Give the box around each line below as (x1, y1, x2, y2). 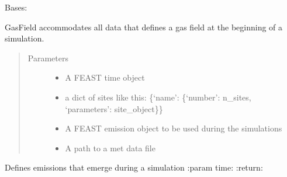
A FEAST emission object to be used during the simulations (65, 122, 282, 134)
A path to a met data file (65, 141, 155, 154)
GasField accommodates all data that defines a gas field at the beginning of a (5, 20, 283, 33)
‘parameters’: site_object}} (65, 102, 163, 114)
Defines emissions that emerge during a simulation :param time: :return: (5, 161, 263, 173)
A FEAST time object (65, 71, 145, 84)
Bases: (5, 1, 27, 13)
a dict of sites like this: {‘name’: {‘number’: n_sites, (65, 91, 251, 103)
